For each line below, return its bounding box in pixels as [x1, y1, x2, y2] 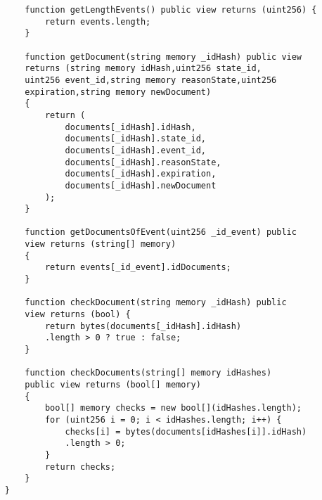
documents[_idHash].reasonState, [65, 157, 221, 167]
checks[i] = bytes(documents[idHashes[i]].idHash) [65, 426, 307, 437]
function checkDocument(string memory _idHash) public [25, 297, 287, 308]
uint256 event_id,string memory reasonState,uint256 [25, 75, 277, 85]
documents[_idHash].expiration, [65, 169, 217, 179]
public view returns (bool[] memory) [25, 380, 201, 390]
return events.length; [44, 16, 151, 27]
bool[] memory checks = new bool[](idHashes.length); [44, 403, 302, 414]
